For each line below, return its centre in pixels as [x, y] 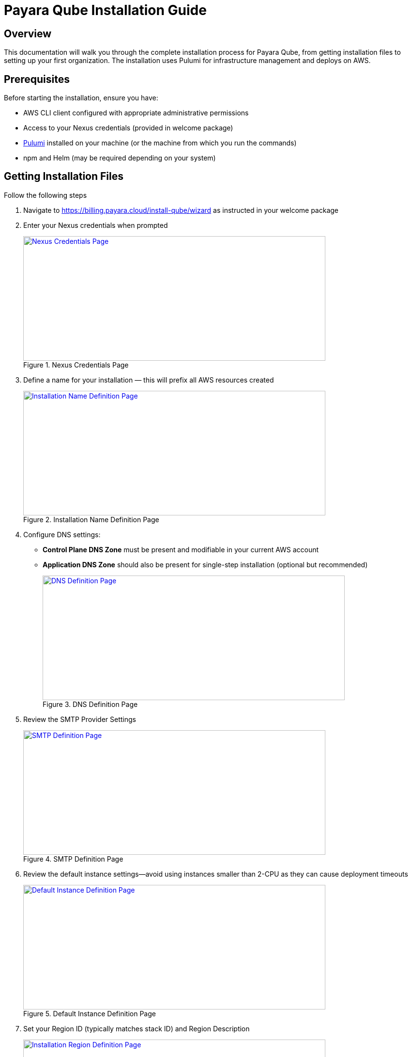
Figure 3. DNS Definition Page [90, 704]
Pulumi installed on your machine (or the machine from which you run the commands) [160, 143]
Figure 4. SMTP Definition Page [73, 859]
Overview [28, 33]
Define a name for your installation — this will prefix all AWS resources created [149, 380]
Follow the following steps [46, 195]
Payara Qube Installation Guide [105, 10]
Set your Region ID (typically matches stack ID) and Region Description [137, 1028]
